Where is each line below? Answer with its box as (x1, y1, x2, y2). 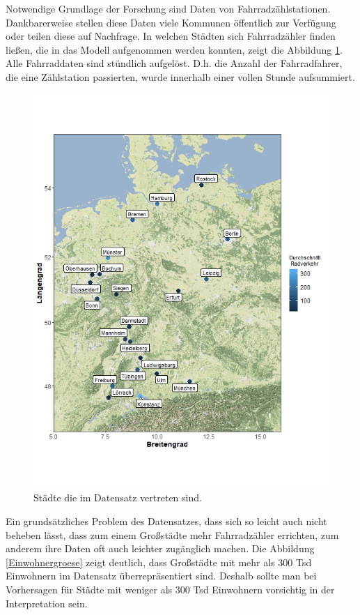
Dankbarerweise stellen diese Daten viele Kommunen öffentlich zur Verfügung (6, 15, 336, 29)
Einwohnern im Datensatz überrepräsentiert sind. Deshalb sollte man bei (6, 568, 317, 583)
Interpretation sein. (6, 595, 88, 610)
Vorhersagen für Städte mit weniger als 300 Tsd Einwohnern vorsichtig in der (6, 582, 335, 597)
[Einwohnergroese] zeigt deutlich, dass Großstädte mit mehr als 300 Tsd (6, 554, 312, 569)
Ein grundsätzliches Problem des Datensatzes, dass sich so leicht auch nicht (6, 514, 327, 529)
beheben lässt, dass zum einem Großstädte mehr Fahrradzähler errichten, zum (6, 527, 339, 542)
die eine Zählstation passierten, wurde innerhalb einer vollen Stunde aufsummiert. (6, 69, 355, 84)
